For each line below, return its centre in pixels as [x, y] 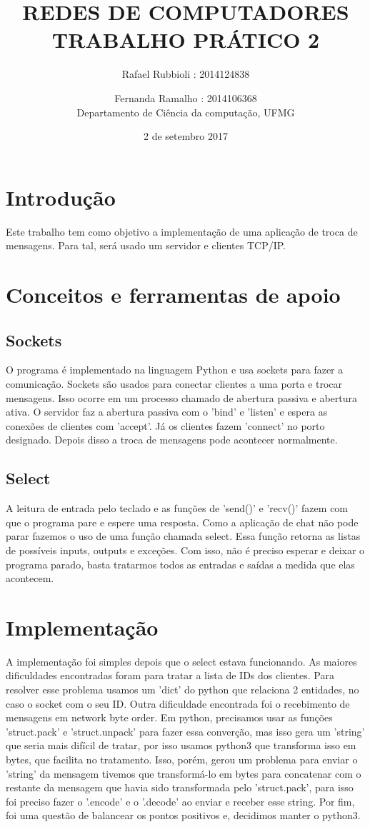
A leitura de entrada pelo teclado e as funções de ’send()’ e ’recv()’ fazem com [177, 508]
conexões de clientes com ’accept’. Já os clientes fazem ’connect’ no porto [165, 425]
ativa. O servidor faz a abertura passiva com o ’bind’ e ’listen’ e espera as [167, 412]
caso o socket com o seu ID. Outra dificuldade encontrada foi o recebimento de [178, 703]
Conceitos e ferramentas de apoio [173, 294]
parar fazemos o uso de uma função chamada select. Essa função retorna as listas [183, 536]
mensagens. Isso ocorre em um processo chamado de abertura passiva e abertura [181, 397]
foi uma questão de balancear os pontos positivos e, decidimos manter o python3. [183, 815]
